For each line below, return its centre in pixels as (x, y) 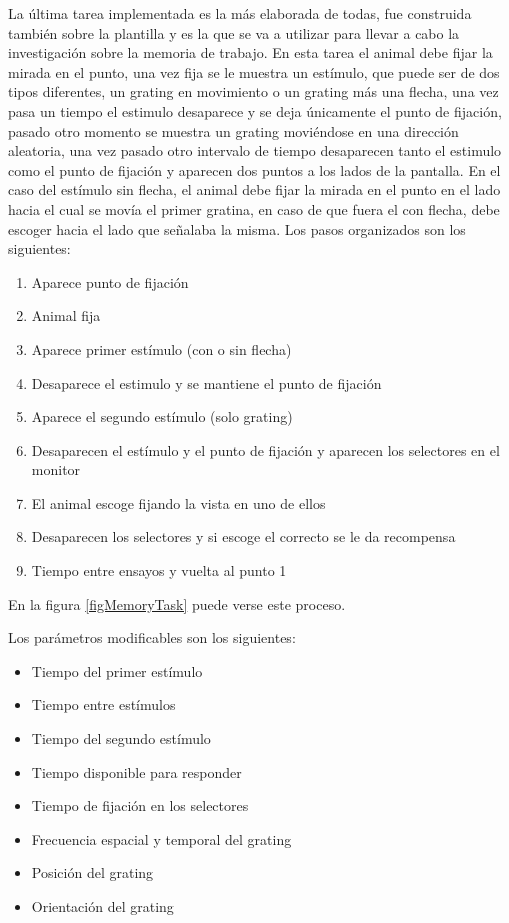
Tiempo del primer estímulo (117, 670)
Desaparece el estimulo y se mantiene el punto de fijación (206, 382)
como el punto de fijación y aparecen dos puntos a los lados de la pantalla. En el (254, 169)
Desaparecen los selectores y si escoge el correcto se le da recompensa (243, 536)
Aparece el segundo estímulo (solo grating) (162, 416)
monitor (56, 469)
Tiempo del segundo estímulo (121, 738)
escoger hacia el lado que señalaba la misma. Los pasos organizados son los (237, 228)
